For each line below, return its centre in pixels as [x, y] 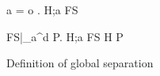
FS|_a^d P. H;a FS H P [65, 36]
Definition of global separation [80, 63]
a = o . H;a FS [42, 9]
